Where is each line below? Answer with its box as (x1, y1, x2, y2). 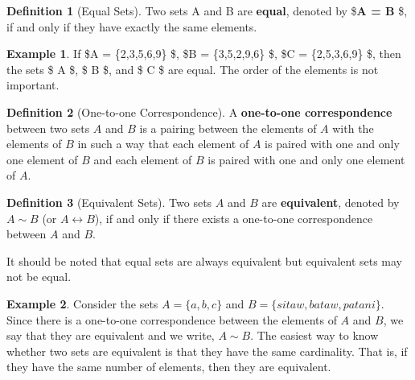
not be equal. (6, 268, 72, 285)
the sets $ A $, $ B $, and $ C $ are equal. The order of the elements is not (6, 60, 379, 77)
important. (6, 76, 60, 93)
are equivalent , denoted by (261, 193, 400, 210)
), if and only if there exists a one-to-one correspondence (94, 209, 373, 226)
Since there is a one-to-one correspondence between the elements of (6, 311, 337, 328)
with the (332, 119, 374, 136)
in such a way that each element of (77, 135, 249, 152)
